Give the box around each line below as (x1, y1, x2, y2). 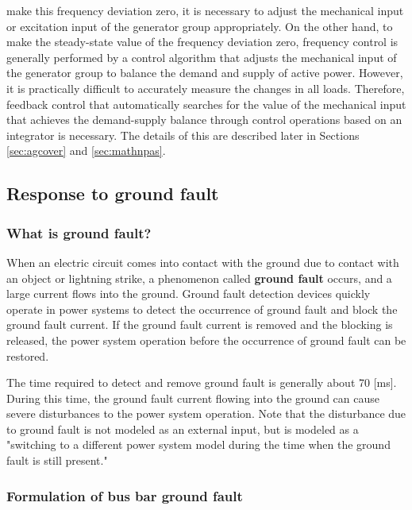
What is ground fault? (6, 222, 152, 242)
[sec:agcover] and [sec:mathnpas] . (6, 142, 166, 159)
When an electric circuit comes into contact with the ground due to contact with (6, 253, 399, 270)
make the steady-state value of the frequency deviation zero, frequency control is (6, 33, 399, 50)
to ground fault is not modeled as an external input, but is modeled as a (6, 420, 359, 437)
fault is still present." (6, 452, 108, 469)
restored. (6, 347, 49, 364)
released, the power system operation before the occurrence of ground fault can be (6, 331, 406, 348)
